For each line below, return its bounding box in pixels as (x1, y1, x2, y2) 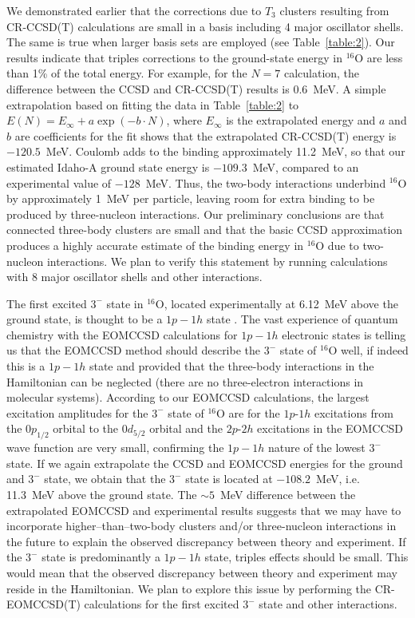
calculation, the (283, 65, 360, 81)
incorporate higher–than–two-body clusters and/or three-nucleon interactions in (6, 517, 397, 534)
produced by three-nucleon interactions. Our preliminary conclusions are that (6, 205, 385, 222)
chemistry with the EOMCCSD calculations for (6, 326, 238, 343)
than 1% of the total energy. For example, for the (6, 65, 247, 81)
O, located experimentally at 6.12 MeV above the (155, 295, 398, 311)
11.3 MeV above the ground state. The (6, 486, 197, 503)
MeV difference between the (219, 486, 356, 503)
